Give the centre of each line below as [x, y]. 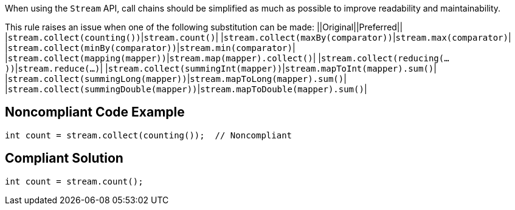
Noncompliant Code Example [95, 112]
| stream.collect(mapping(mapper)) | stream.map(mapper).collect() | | [163, 58]
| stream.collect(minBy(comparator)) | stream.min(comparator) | [150, 48]
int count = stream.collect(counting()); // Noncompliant [149, 135]
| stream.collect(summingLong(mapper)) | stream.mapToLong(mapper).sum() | [176, 79]
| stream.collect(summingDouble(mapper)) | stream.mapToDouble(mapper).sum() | [186, 89]
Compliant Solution [64, 158]
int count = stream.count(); [74, 181]
